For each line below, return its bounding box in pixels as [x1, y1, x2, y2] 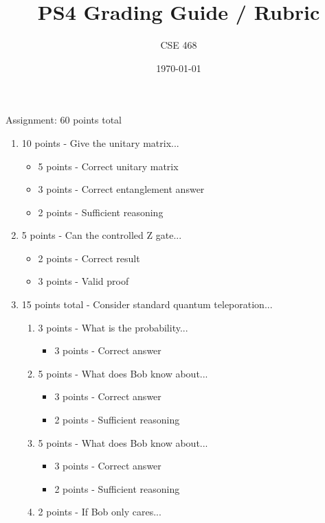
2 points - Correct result [38, 251, 140, 265]
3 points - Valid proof [38, 274, 129, 288]
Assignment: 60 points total [5, 113, 122, 127]
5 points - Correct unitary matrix [38, 159, 179, 173]
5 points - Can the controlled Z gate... [21, 228, 182, 242]
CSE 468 [160, 38, 197, 52]
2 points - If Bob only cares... [38, 504, 161, 519]
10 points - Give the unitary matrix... [21, 135, 179, 150]
